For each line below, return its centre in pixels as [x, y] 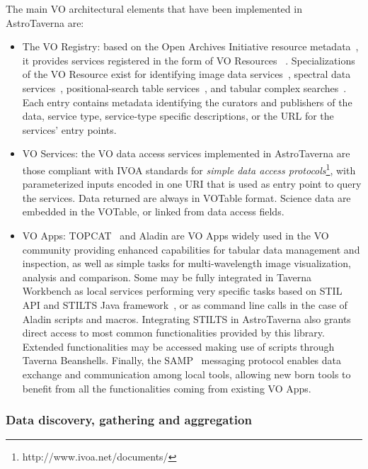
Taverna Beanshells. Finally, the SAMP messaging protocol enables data [182, 360]
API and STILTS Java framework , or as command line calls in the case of [185, 304]
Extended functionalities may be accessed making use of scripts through [178, 346]
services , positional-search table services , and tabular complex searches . [184, 87]
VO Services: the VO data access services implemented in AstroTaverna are [186, 153]
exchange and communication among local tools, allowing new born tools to [186, 374]
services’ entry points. [69, 129]
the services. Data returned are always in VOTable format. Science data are [186, 197]
